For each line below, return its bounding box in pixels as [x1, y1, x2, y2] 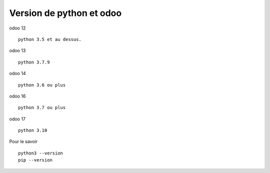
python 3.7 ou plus [18, 105, 66, 110]
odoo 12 [9, 25, 26, 31]
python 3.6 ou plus [18, 82, 66, 87]
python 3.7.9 [18, 59, 50, 65]
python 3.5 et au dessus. [18, 36, 82, 42]
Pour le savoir [9, 138, 37, 144]
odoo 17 [9, 115, 26, 122]
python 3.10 [18, 127, 47, 133]
